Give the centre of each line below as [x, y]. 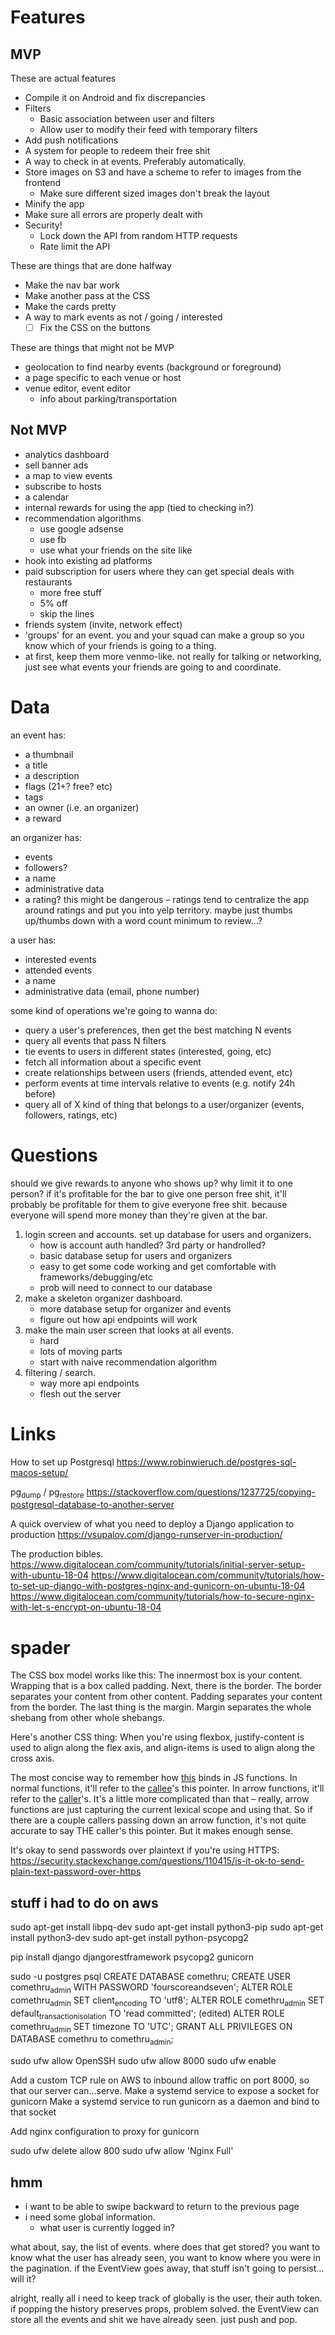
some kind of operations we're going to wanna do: [114, 1010]
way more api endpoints [89, 1383]
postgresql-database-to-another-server [92, 1505]
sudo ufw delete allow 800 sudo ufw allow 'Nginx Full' [122, 2151]
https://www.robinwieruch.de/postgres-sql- [206, 1462]
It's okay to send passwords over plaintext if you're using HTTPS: [145, 1850]
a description [52, 775]
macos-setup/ [39, 1472]
